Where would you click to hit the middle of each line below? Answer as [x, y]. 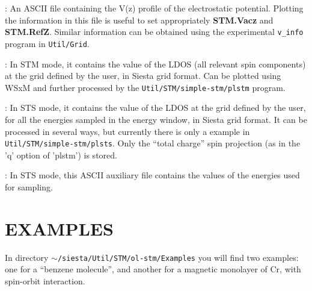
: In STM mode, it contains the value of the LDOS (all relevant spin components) [155, 64]
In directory [27, 257]
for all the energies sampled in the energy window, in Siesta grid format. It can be [156, 119]
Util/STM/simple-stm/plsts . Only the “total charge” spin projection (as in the [153, 143]
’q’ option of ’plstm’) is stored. [61, 155]
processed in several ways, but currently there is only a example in [127, 131]
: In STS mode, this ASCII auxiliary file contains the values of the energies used [152, 175]
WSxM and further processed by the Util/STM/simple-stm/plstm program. [145, 87]
